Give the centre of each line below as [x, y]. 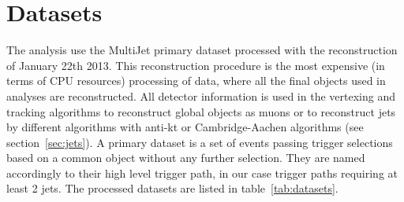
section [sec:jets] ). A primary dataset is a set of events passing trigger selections [200, 142]
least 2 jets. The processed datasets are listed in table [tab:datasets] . [172, 188]
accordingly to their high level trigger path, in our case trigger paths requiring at [202, 173]
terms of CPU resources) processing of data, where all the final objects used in [196, 81]
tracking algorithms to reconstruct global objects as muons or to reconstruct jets [201, 111]
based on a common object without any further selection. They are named [186, 158]
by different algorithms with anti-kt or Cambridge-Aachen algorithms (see [185, 127]
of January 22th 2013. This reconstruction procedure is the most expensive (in [196, 65]
